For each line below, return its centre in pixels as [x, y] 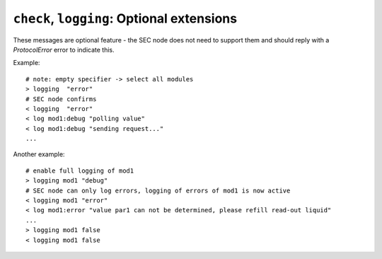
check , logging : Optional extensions [125, 18]
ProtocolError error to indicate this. [64, 50]
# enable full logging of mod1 [80, 171]
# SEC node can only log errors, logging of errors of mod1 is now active [158, 190]
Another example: [39, 154]
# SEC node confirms [61, 99]
